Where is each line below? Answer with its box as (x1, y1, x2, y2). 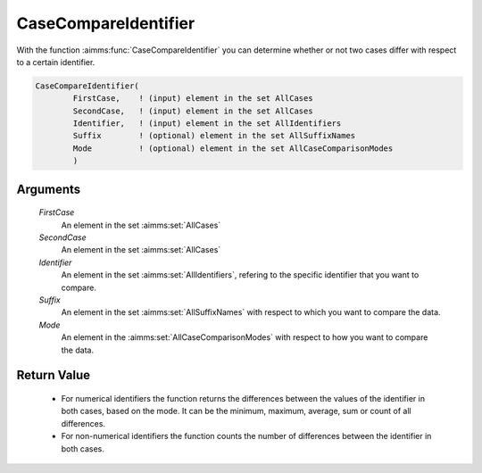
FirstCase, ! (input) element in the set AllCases (72, 94, 313, 104)
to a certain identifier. (16, 56, 96, 67)
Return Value (16, 368, 91, 383)
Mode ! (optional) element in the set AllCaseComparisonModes (72, 143, 394, 154)
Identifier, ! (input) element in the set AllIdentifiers (72, 119, 342, 129)
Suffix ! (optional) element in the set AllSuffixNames (72, 130, 356, 141)
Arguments (16, 181, 81, 196)
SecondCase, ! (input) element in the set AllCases (72, 105, 313, 116)
